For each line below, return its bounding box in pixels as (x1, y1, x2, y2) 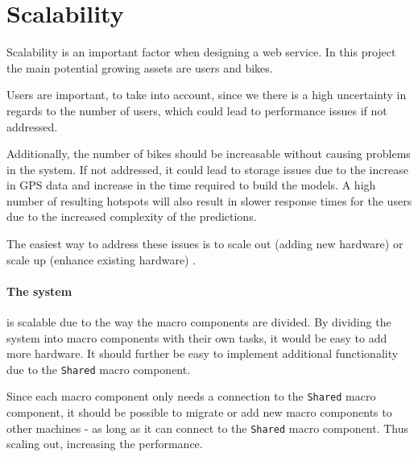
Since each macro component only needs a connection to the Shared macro (6, 388, 376, 405)
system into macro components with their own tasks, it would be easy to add (6, 329, 387, 346)
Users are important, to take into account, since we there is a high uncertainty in (6, 86, 407, 103)
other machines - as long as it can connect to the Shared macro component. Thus (6, 419, 409, 436)
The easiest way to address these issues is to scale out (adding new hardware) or (6, 235, 404, 252)
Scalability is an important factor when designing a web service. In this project (6, 44, 396, 60)
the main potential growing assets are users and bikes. (6, 59, 273, 76)
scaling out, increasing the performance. (6, 435, 203, 452)
